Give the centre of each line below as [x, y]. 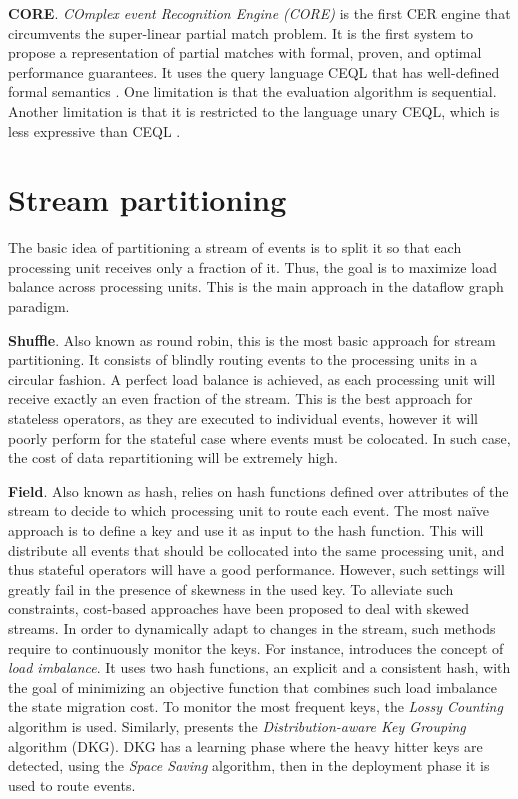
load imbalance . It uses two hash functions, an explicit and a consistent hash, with [259, 667]
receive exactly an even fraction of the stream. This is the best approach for [240, 398]
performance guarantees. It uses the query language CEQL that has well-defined [254, 71]
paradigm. [39, 306]
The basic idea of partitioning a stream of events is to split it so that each [235, 247]
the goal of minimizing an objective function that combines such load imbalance [252, 686]
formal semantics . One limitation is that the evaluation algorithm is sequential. [252, 91]
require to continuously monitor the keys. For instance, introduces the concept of [256, 647]
